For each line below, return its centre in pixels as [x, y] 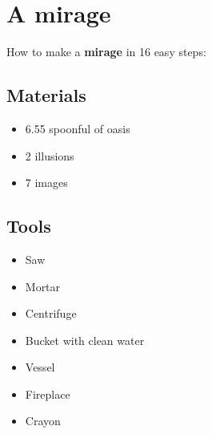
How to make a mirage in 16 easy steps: [106, 52]
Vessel [40, 367]
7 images [46, 183]
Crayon [43, 421]
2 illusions [50, 155]
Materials [46, 95]
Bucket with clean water [85, 340]
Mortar [43, 286]
